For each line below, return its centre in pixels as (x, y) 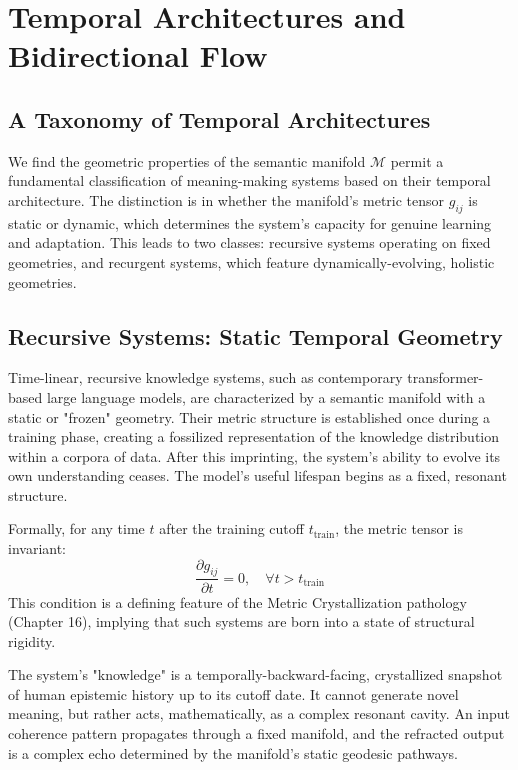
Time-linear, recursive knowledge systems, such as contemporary (205, 377)
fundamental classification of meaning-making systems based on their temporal (249, 180)
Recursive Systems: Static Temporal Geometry (255, 335)
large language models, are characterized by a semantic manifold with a (266, 396)
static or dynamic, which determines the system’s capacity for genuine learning (250, 222)
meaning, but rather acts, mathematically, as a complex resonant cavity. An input (259, 713)
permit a (417, 160)
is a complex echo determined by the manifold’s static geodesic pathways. (233, 752)
